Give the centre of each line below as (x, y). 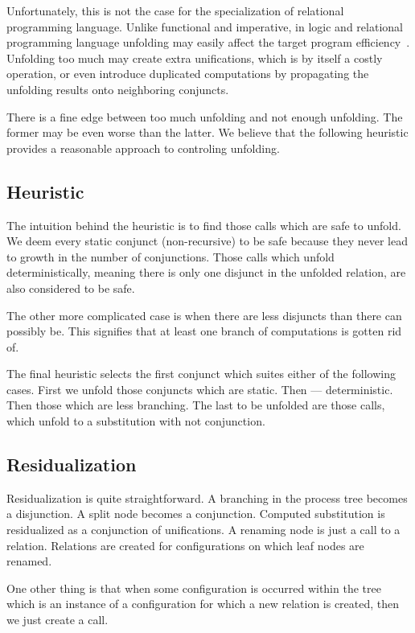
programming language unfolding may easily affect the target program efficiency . (208, 42)
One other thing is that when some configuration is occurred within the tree (194, 588)
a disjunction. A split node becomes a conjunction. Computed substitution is (196, 514)
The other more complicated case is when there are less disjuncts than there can (204, 315)
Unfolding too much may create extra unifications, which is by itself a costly (195, 58)
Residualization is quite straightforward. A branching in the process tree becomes (207, 497)
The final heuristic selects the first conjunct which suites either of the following (201, 374)
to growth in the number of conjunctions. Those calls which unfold (171, 256)
